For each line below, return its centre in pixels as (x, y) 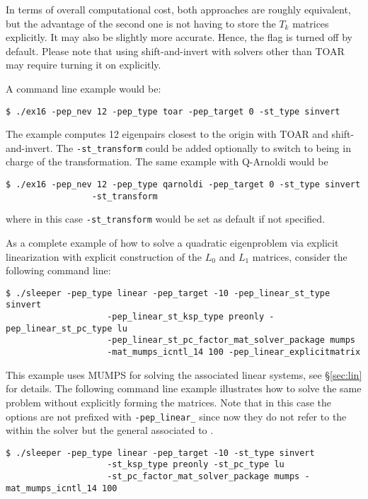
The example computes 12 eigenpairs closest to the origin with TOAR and (167, 134)
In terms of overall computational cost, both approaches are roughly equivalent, (178, 9)
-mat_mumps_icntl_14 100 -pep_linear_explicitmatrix (234, 352)
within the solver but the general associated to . (110, 430)
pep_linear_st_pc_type (59, 328)
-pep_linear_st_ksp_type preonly (186, 317)
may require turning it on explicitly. (84, 65)
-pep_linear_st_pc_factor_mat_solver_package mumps (231, 340)
